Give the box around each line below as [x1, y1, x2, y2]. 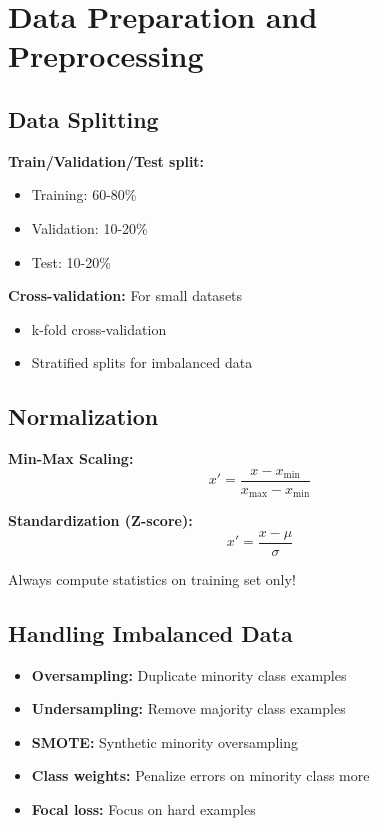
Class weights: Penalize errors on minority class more [31, 765, 370, 786]
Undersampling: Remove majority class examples [31, 698, 346, 719]
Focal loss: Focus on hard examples [31, 799, 256, 820]
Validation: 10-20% [31, 217, 148, 238]
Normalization [8, 401, 159, 432]
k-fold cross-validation [31, 318, 167, 339]
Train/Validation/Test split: [8, 150, 205, 171]
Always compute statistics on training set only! [8, 568, 296, 589]
